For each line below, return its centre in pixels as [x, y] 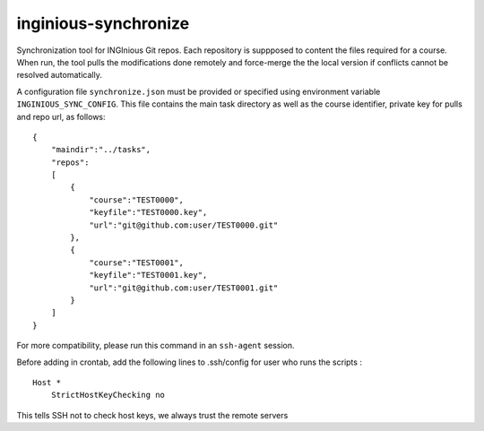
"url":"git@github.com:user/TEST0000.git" [184, 225]
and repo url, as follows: [61, 116]
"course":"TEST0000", [136, 200]
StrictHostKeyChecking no [108, 395]
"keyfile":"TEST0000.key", [148, 212]
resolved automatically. [59, 75]
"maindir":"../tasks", [101, 150]
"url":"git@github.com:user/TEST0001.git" [184, 288]
